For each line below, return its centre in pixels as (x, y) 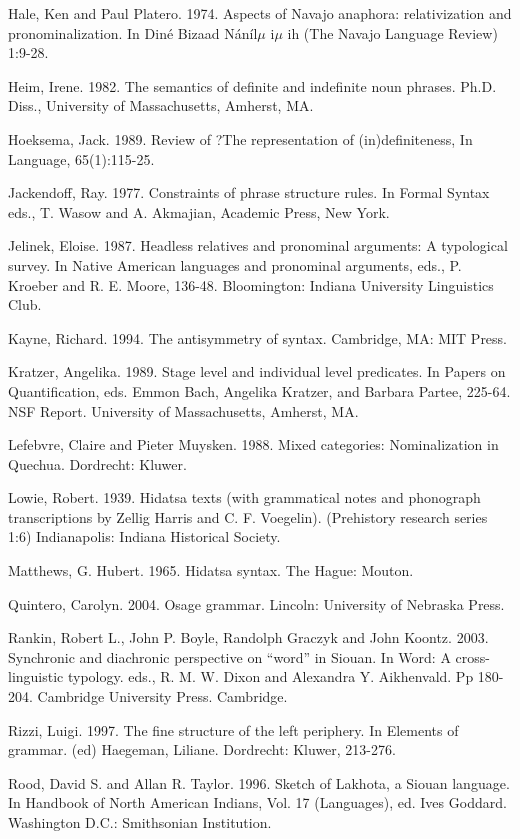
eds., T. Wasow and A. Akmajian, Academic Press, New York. (199, 211)
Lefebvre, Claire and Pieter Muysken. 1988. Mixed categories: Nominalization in (253, 444)
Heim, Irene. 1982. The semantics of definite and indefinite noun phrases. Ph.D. (252, 85)
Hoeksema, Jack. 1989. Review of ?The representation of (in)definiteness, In (240, 138)
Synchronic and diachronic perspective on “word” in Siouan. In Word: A (229, 656)
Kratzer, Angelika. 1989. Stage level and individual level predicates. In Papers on (257, 371)
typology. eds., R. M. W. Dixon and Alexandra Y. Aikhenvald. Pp (270, 676)
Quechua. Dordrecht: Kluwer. (97, 463)
